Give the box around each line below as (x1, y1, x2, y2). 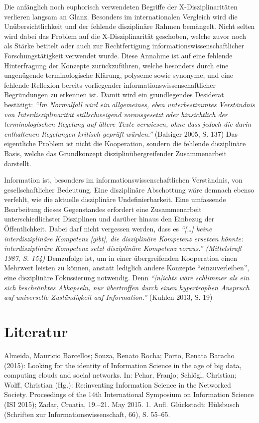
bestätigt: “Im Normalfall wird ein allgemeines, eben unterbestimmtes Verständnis (4, 99, 255, 109)
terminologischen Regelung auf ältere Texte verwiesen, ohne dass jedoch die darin (4, 119, 252, 129)
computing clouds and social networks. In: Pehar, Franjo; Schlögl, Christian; (4, 370, 237, 380)
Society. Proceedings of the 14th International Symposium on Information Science (4, 389, 254, 400)
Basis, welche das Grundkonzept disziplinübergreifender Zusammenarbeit (4, 148, 227, 158)
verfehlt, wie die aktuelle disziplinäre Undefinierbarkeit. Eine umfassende (4, 194, 226, 205)
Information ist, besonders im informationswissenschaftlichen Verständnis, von (4, 175, 243, 185)
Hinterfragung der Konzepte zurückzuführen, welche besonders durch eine (4, 60, 229, 70)
